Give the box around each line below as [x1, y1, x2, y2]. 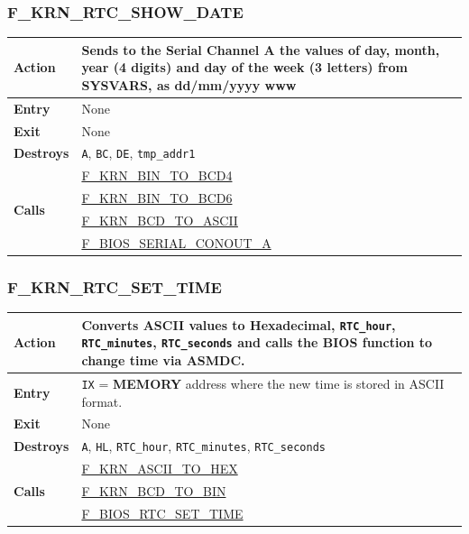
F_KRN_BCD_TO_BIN [81, 481, 226, 500]
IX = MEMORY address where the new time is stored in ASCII [81, 373, 445, 392]
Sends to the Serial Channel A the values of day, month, [81, 40, 440, 59]
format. [81, 391, 123, 410]
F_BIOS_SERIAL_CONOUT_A [81, 233, 271, 252]
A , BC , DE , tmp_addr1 [81, 143, 196, 162]
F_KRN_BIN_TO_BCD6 [81, 189, 233, 207]
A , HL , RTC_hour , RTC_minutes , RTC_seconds [81, 437, 326, 456]
